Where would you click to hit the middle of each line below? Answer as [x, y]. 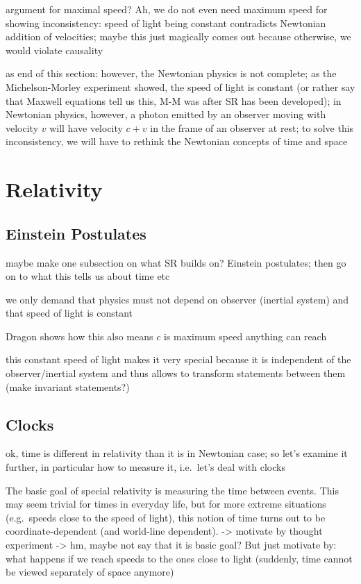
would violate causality [54, 50]
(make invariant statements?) [68, 386]
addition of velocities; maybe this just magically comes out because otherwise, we [178, 36]
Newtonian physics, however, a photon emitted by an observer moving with [166, 114]
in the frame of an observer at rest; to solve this [252, 127]
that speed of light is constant [69, 313]
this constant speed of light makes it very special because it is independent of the [178, 359]
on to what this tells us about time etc [88, 276]
